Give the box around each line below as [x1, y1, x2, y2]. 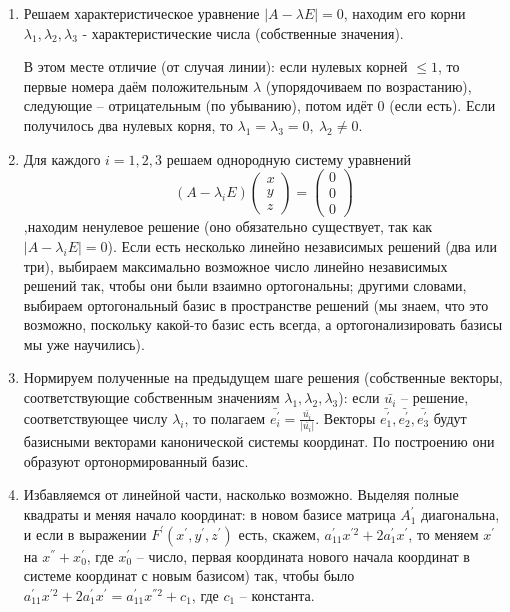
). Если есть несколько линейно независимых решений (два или [107, 235, 498, 256]
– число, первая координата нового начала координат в [136, 545, 470, 566]
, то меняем [408, 523, 479, 544]
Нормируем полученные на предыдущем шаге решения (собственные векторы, [23, 367, 503, 388]
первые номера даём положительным [23, 75, 249, 96]
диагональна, [421, 504, 500, 525]
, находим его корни [343, 3, 466, 23]
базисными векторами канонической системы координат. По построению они [23, 431, 495, 452]
